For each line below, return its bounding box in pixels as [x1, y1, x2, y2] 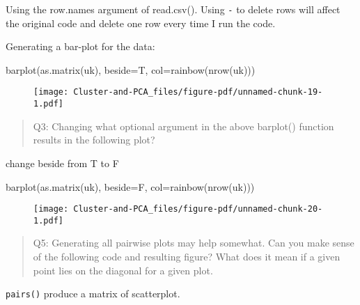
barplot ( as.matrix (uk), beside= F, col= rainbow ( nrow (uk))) [6, 179, 255, 194]
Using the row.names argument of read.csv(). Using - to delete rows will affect [6, 2, 341, 16]
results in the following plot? [33, 132, 155, 147]
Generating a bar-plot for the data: [6, 39, 155, 54]
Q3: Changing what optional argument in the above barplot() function [33, 118, 334, 133]
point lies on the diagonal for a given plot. [33, 263, 213, 277]
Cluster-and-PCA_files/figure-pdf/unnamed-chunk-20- [73, 204, 323, 214]
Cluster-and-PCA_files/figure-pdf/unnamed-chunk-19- [73, 87, 323, 97]
